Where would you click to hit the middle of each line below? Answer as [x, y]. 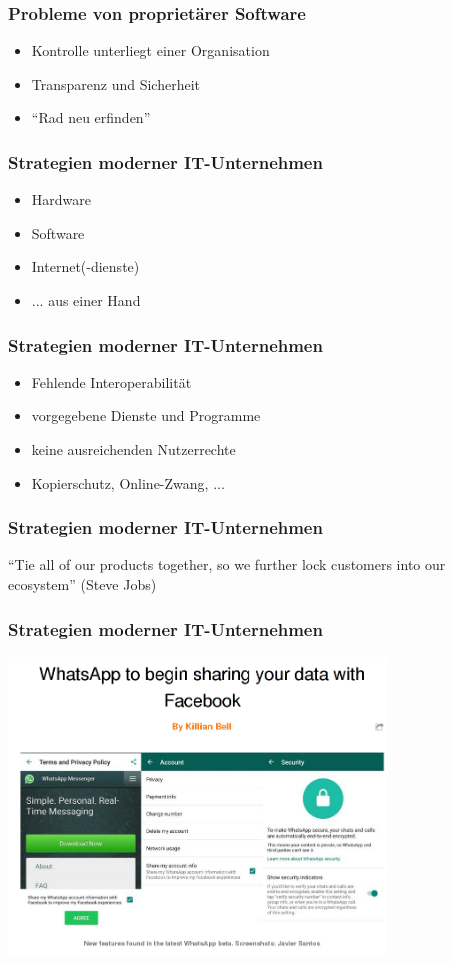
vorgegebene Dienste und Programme [146, 415]
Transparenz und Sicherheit [116, 83]
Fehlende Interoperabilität [111, 381]
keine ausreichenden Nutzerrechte [133, 449]
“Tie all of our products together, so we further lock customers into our [227, 564]
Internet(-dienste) [85, 266]
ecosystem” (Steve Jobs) [82, 584]
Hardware [61, 199]
